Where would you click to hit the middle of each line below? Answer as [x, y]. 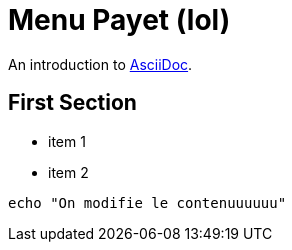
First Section [72, 103]
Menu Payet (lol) [119, 20]
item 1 [67, 141]
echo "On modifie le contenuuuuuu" [147, 202]
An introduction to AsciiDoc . [100, 64]
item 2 [68, 172]
